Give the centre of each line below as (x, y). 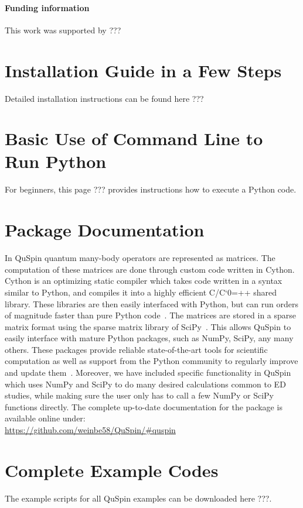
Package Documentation (105, 230)
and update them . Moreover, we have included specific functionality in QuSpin (148, 373)
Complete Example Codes (112, 470)
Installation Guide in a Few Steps (143, 70)
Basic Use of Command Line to (134, 138)
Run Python (56, 161)
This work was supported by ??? (63, 30)
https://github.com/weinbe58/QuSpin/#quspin (90, 430)
